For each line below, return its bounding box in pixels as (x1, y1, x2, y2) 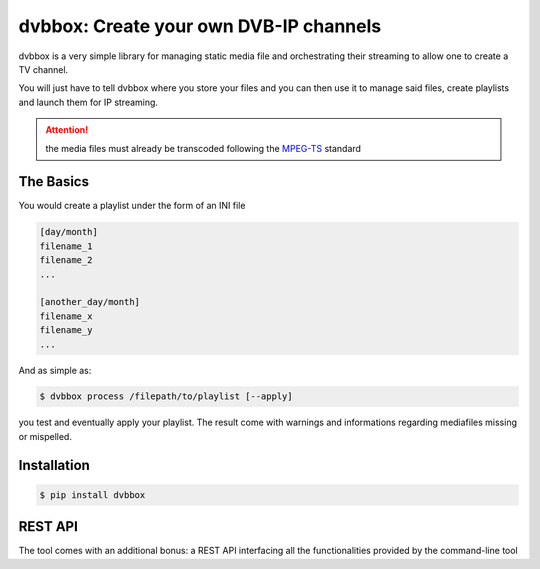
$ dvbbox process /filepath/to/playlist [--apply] (39, 391, 294, 402)
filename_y (39, 325, 93, 336)
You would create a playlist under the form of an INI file (18, 200, 246, 212)
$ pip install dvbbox (39, 489, 146, 500)
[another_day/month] (39, 296, 140, 308)
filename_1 (39, 240, 93, 252)
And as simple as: (18, 364, 92, 376)
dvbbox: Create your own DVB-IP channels (18, 15, 382, 37)
